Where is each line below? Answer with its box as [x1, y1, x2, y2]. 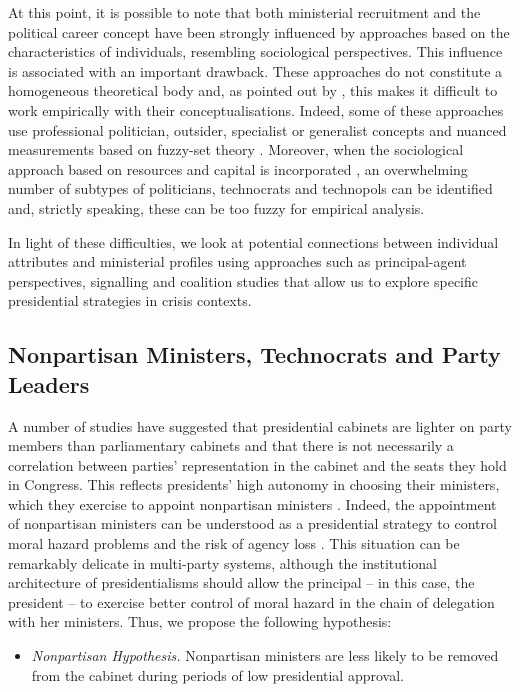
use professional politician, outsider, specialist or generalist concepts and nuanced [8, 119, 507, 140]
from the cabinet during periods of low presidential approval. [31, 664, 404, 685]
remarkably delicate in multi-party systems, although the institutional [8, 552, 438, 573]
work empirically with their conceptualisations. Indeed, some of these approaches [8, 99, 504, 120]
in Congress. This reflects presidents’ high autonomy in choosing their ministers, [8, 474, 500, 495]
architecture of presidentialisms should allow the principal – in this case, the [8, 572, 475, 593]
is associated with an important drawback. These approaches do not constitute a [8, 60, 503, 81]
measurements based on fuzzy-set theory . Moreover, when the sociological [8, 139, 464, 160]
